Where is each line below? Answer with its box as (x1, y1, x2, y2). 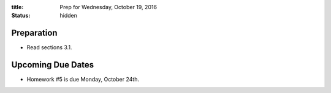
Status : (11, 12, 31, 19)
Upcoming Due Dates (11, 60, 94, 70)
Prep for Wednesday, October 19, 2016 (59, 4, 158, 10)
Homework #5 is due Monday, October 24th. (26, 76, 139, 83)
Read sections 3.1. (26, 44, 72, 51)
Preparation (11, 28, 58, 38)
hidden (59, 12, 78, 19)
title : (11, 4, 24, 10)
